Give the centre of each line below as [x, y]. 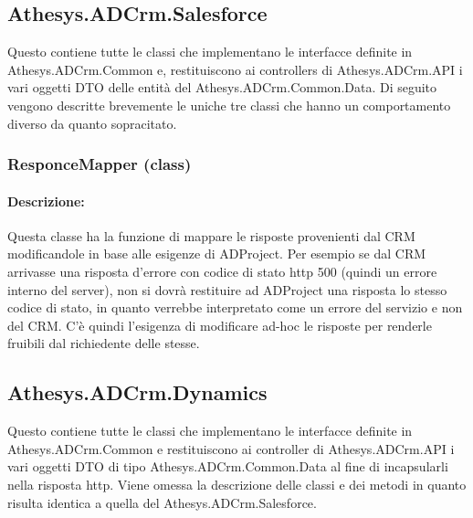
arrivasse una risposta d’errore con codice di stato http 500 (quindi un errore [222, 271]
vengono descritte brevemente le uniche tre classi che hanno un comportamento [229, 105]
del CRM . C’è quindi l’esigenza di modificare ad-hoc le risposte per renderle [220, 325]
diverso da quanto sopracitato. [92, 123]
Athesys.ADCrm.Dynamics [137, 392]
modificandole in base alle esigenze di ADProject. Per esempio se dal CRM [217, 254]
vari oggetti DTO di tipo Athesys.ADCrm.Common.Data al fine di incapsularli [228, 466]
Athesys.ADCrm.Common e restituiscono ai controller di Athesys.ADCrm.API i [231, 448]
